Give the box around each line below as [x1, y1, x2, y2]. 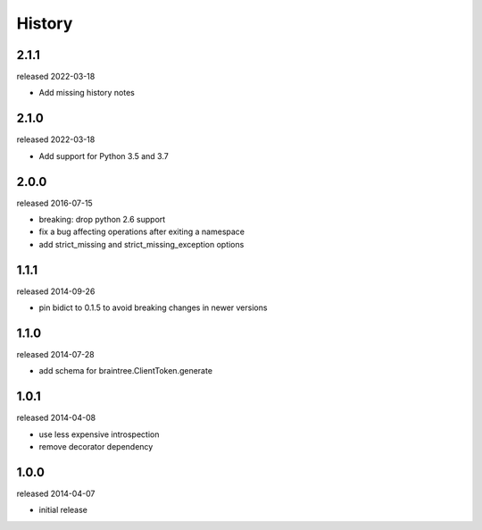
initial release [38, 505, 88, 516]
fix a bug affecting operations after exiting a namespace [38, 226, 245, 237]
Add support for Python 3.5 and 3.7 [38, 150, 169, 161]
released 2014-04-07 [16, 488, 96, 500]
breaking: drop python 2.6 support [38, 215, 166, 225]
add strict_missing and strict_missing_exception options [38, 239, 245, 249]
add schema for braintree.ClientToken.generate [38, 366, 213, 376]
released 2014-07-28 [16, 349, 96, 360]
